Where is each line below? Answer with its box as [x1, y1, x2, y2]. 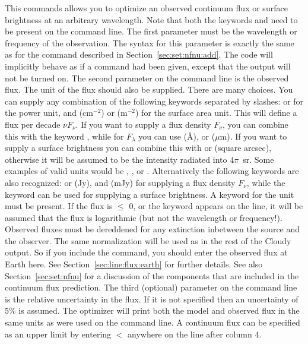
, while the [246, 176, 285, 188]
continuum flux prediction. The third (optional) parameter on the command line [5, 281, 297, 293]
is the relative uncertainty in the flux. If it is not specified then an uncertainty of [5, 292, 299, 305]
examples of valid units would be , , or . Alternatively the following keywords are [5, 165, 299, 177]
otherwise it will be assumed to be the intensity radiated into [5, 153, 227, 165]
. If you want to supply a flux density [75, 118, 211, 130]
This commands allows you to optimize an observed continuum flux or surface [5, 2, 288, 14]
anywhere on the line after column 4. [128, 327, 262, 340]
